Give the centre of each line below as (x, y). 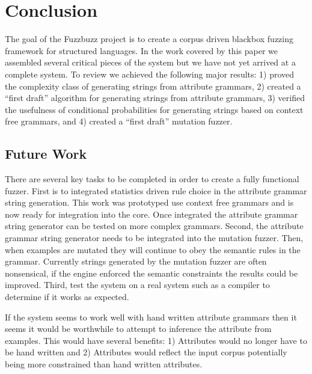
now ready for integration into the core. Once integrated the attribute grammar (151, 214)
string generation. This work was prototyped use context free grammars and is (149, 202)
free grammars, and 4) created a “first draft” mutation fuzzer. (119, 121)
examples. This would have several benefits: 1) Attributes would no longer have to (156, 340)
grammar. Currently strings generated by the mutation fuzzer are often (136, 261)
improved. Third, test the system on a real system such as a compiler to (137, 285)
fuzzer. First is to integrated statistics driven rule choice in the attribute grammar (156, 190)
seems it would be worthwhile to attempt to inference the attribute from (138, 329)
